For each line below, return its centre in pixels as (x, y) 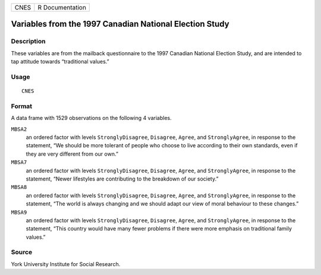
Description (28, 42)
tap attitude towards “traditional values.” (60, 62)
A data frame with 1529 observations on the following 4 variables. (91, 118)
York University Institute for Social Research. (66, 264)
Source (22, 252)
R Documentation (62, 7)
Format (22, 106)
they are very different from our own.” (72, 154)
